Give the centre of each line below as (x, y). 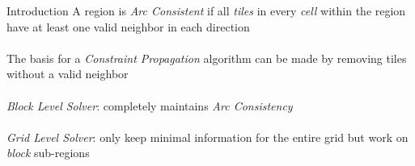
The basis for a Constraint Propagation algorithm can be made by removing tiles (207, 58)
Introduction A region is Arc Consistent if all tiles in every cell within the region (206, 10)
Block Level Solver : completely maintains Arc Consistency (150, 105)
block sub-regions (48, 153)
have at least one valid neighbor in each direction (128, 26)
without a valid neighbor (68, 74)
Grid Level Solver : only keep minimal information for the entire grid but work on (207, 137)
